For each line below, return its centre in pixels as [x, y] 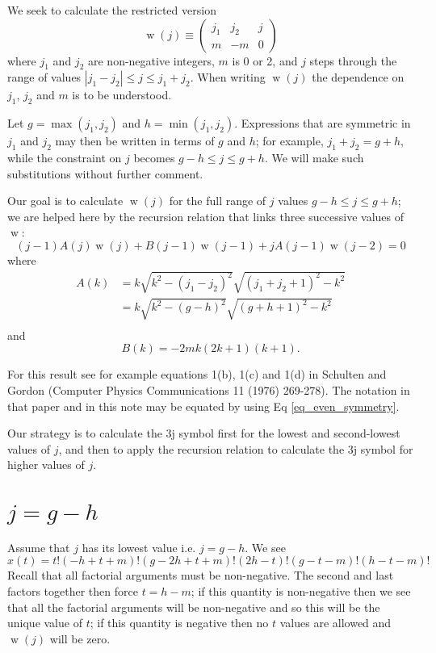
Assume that [39, 547]
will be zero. [80, 638]
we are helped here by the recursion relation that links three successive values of [206, 216]
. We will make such [314, 157]
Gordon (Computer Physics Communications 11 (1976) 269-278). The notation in [209, 389]
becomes [154, 157]
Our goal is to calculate [65, 201]
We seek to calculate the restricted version [112, 10]
